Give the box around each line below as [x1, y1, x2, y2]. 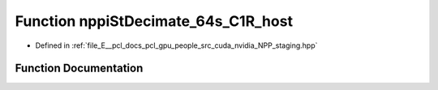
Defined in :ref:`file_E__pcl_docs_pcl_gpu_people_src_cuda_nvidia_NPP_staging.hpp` [35, 41, 318, 50]
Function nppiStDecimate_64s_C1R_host [15, 12, 294, 30]
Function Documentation [15, 62, 144, 75]
